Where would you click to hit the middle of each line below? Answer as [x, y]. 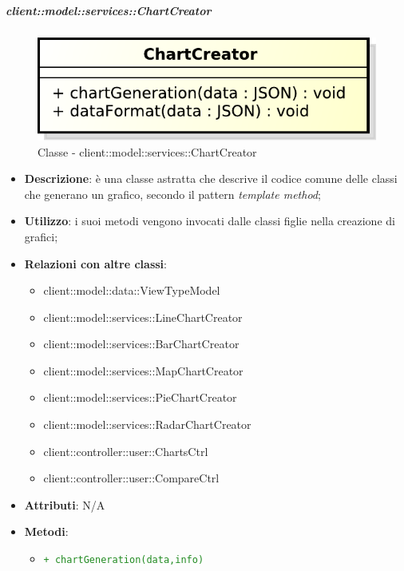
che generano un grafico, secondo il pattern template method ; [172, 194]
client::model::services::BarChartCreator [141, 344]
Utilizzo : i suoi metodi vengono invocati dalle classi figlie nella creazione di [210, 221]
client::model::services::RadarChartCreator [147, 424]
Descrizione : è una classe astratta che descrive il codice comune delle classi [211, 178]
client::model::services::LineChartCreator [143, 317]
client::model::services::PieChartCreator [140, 397]
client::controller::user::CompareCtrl [131, 478]
